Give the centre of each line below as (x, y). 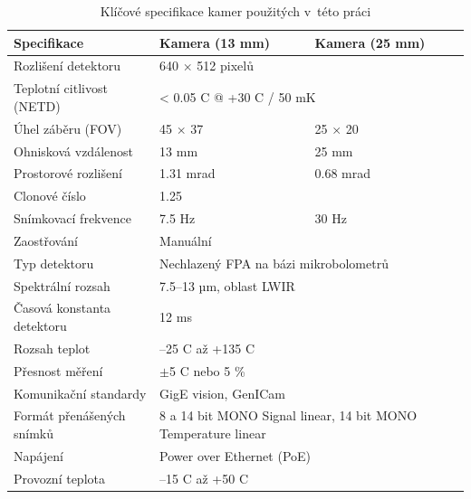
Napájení (38, 455)
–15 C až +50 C (204, 478)
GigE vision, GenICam (222, 393)
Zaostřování (46, 240)
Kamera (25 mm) (370, 42)
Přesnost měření (58, 370)
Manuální (186, 240)
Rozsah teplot (52, 348)
